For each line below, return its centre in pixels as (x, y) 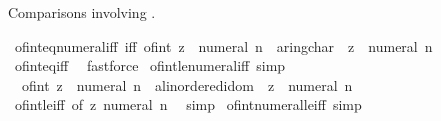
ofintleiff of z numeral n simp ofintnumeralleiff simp (188, 104)
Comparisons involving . (82, 12)
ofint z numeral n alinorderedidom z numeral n (187, 84)
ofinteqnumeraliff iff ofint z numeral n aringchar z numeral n (223, 45)
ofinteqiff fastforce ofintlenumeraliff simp (150, 65)
